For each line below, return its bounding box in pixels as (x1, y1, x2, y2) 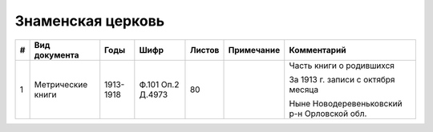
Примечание (228, 44, 281, 55)
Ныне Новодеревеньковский (289, 98, 403, 109)
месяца (289, 84, 319, 95)
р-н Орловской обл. (289, 108, 367, 119)
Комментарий (289, 44, 346, 55)
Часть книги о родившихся (289, 60, 395, 71)
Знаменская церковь (14, 12, 165, 30)
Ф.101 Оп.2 (139, 78, 180, 90)
